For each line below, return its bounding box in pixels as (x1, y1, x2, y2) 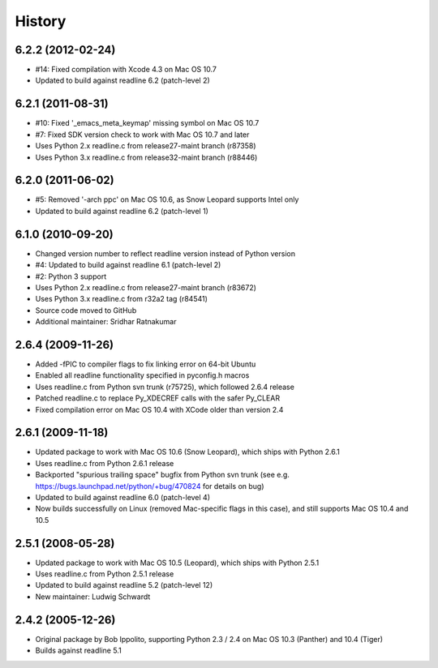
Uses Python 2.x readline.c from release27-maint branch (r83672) (35, 282, 257, 292)
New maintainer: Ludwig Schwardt (35, 592, 151, 602)
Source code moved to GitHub (35, 305, 137, 315)
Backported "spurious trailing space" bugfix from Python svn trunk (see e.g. (35, 470, 290, 480)
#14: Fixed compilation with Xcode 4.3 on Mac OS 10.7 (35, 65, 217, 75)
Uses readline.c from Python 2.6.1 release (35, 458, 174, 468)
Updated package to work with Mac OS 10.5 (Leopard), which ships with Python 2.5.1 (35, 558, 320, 567)
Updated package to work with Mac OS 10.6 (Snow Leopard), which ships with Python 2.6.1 (35, 447, 340, 457)
